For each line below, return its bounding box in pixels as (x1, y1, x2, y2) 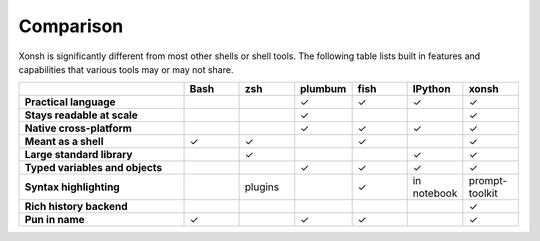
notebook (412, 186, 458, 200)
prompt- (468, 174, 508, 188)
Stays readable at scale (24, 108, 139, 122)
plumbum (300, 82, 347, 96)
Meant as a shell (24, 135, 104, 149)
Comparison (18, 15, 124, 37)
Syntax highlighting (24, 180, 120, 194)
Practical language (24, 95, 116, 109)
